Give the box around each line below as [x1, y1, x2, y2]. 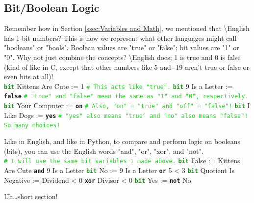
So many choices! [4, 122, 60, 129]
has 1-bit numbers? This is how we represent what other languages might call [4, 32, 237, 43]
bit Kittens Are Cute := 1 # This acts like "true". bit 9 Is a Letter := [4, 81, 233, 91]
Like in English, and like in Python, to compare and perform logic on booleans [4, 136, 240, 146]
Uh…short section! [4, 191, 58, 202]
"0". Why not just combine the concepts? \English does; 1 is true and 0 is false [4, 52, 241, 62]
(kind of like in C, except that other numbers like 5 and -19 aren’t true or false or [4, 61, 250, 72]
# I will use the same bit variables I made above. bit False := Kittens [4, 155, 240, 166]
